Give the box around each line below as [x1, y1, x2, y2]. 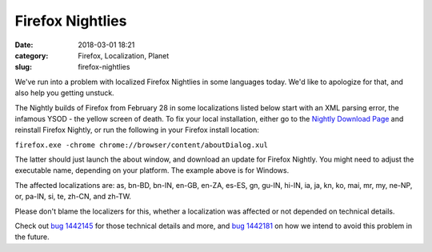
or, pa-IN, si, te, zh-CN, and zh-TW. [14, 192, 132, 202]
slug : [14, 62, 32, 72]
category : [14, 50, 49, 60]
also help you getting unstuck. [14, 88, 115, 98]
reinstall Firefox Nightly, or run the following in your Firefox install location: [14, 125, 259, 135]
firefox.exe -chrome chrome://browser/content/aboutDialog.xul [14, 140, 268, 150]
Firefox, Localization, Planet [78, 50, 170, 60]
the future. [14, 232, 50, 242]
